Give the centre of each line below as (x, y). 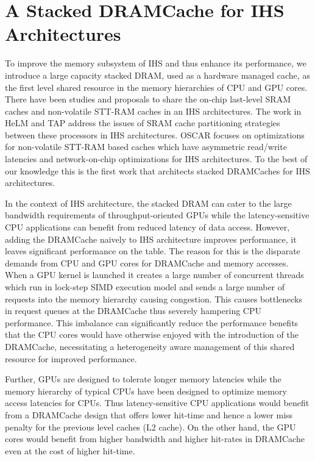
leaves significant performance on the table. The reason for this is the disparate (153, 251)
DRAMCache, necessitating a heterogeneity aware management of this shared (150, 346)
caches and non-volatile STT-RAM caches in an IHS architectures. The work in (153, 111)
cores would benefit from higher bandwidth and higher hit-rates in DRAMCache (155, 439)
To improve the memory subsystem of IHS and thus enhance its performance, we (156, 63)
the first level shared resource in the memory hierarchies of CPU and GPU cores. (156, 87)
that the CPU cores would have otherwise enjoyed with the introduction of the (152, 334)
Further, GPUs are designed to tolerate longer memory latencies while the (143, 379)
